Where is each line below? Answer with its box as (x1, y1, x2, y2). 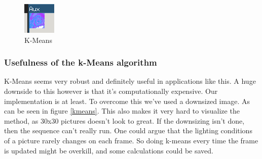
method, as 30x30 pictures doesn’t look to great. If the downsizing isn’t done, (4, 115, 245, 126)
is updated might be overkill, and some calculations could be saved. (4, 145, 213, 155)
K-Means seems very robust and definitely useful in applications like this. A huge (4, 76, 256, 86)
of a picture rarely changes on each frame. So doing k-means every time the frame (4, 135, 258, 145)
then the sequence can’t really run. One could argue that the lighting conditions (4, 125, 252, 136)
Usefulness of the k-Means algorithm (4, 56, 157, 69)
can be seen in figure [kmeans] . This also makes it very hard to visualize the (4, 105, 240, 116)
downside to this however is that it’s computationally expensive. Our (4, 86, 218, 96)
